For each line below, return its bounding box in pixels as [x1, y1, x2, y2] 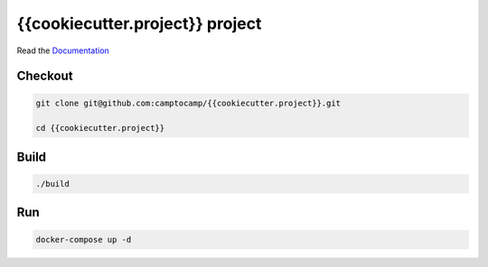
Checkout [16, 69, 73, 84]
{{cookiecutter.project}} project [16, 14, 262, 33]
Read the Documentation [16, 45, 110, 56]
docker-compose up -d [35, 235, 132, 244]
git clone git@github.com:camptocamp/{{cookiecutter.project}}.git [35, 97, 342, 108]
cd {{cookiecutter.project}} [35, 123, 165, 133]
